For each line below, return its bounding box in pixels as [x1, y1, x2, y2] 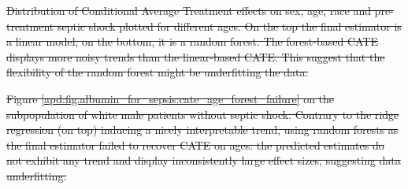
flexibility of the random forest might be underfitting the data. [6, 64, 309, 80]
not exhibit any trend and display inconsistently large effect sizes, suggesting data [6, 152, 401, 169]
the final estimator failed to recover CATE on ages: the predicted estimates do [6, 136, 384, 153]
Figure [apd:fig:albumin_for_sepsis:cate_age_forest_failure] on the [6, 90, 335, 106]
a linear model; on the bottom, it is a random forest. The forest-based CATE [6, 33, 378, 50]
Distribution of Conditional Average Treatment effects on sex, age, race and [6, 2, 371, 18]
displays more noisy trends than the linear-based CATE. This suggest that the [6, 48, 385, 65]
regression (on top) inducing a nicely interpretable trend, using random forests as [6, 121, 399, 138]
